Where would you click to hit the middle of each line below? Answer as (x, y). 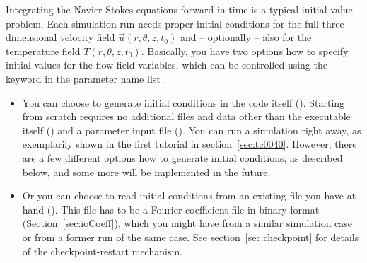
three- (335, 23)
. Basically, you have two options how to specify (245, 51)
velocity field (88, 37)
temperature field (43, 51)
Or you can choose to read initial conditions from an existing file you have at (189, 195)
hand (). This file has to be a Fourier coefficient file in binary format (171, 209)
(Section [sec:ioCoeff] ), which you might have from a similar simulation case (187, 223)
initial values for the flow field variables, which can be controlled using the (167, 65)
